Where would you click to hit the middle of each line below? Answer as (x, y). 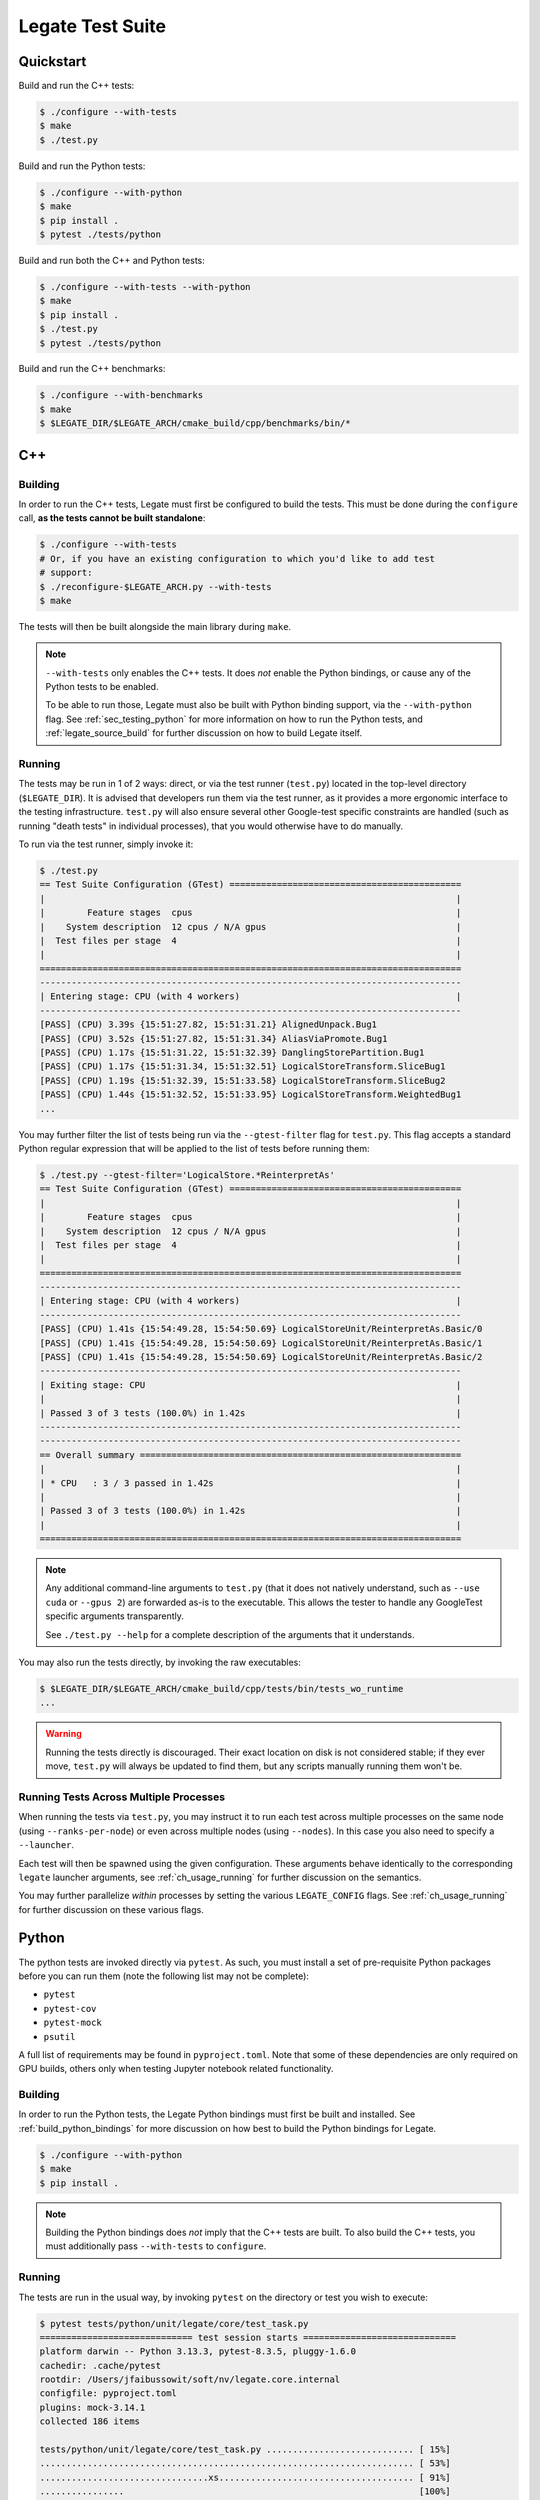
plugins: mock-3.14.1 (92, 2407)
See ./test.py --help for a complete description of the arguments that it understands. (230, 1634)
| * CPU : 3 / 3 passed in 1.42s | (250, 1483)
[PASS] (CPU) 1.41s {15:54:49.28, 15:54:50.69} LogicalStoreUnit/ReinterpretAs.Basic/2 (261, 1357)
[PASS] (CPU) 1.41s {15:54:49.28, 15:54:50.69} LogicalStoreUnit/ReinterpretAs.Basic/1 (261, 1343)
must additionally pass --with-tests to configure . (156, 2246)
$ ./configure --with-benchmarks (121, 395)
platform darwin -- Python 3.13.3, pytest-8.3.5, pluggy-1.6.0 (198, 2351)
